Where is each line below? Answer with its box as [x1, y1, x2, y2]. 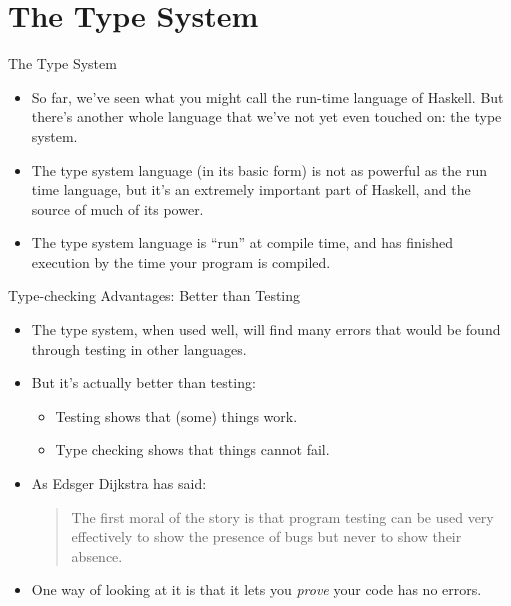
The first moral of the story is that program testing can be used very [71, 506, 494, 527]
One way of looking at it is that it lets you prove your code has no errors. [31, 579, 482, 600]
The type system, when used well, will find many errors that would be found [31, 319, 501, 340]
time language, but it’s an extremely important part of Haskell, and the [31, 179, 471, 200]
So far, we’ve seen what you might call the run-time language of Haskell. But [31, 86, 504, 107]
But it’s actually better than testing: [31, 372, 256, 393]
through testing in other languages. [31, 338, 247, 359]
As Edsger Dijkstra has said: [31, 473, 207, 494]
